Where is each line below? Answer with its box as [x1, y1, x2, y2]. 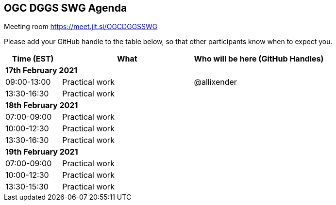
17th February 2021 [5, 65, 78, 76]
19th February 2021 [5, 147, 78, 157]
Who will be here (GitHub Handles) [194, 54, 324, 64]
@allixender [194, 77, 237, 87]
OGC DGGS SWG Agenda [4, 2, 127, 14]
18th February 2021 [5, 100, 78, 110]
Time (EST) [12, 54, 54, 64]
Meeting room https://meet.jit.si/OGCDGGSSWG [4, 22, 158, 31]
